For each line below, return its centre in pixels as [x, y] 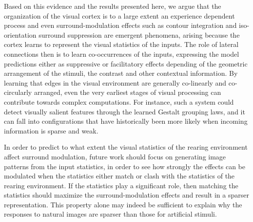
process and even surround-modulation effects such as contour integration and [120, 25]
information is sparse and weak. [51, 130]
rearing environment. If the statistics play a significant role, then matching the [121, 185]
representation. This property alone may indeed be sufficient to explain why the [123, 204]
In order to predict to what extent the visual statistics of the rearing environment [126, 147]
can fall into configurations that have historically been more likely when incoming [126, 121]
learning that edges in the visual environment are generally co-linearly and [115, 82]
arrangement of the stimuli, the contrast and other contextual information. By [121, 73]
